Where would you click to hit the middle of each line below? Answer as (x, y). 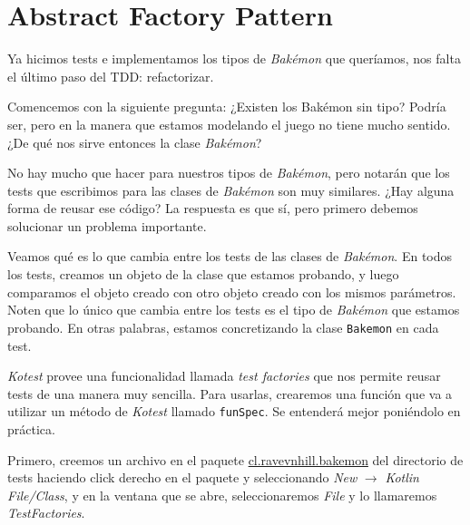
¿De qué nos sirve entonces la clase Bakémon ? (135, 142)
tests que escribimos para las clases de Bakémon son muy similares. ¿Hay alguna (231, 190)
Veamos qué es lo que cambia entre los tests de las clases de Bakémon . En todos (230, 256)
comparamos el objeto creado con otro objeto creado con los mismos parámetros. (232, 292)
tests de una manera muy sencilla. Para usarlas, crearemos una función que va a (230, 393)
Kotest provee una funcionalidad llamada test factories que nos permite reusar (224, 376)
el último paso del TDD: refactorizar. (111, 76)
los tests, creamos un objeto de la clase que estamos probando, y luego (203, 274)
